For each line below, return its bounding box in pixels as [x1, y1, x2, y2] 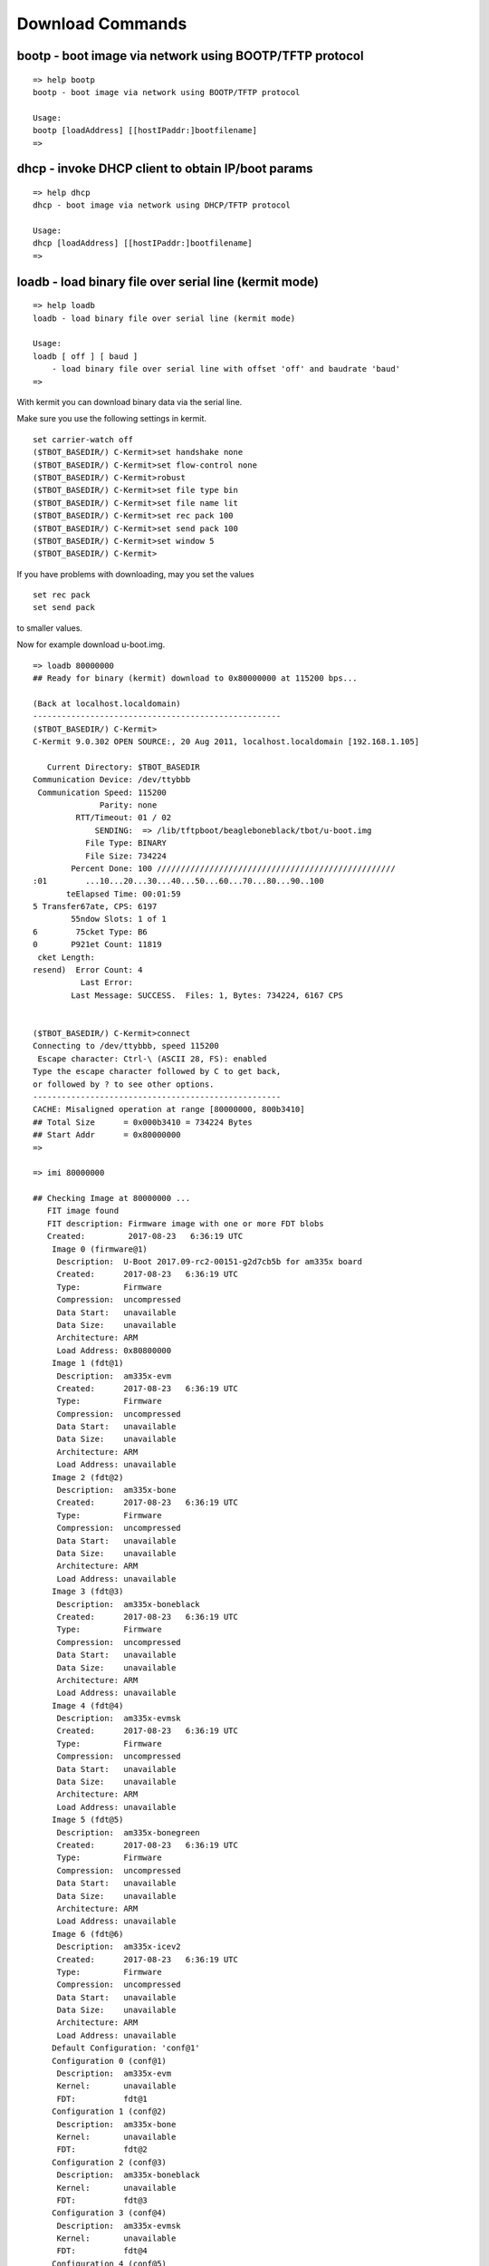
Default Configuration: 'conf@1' [51, 2043, 201, 2053]
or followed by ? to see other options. [33, 1079, 215, 1089]
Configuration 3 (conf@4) [51, 2208, 168, 2218]
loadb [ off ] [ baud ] [33, 351, 139, 362]
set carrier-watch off [33, 434, 134, 444]
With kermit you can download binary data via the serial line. [16, 397, 243, 408]
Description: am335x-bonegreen [56, 1827, 201, 1837]
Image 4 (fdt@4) [51, 1700, 124, 1710]
